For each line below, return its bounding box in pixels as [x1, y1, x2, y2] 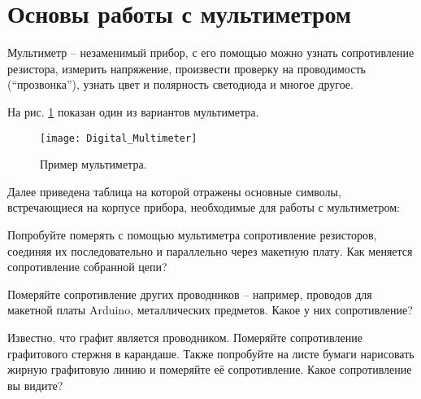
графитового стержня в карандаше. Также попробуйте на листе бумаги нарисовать [7, 344, 414, 362]
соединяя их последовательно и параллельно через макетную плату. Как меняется [7, 242, 413, 259]
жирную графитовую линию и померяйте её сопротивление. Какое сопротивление [7, 361, 412, 378]
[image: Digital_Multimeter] [40, 132, 197, 144]
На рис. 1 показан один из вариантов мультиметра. [7, 103, 259, 120]
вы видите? [7, 376, 63, 393]
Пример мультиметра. [40, 156, 147, 173]
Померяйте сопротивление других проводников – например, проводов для [7, 285, 372, 302]
